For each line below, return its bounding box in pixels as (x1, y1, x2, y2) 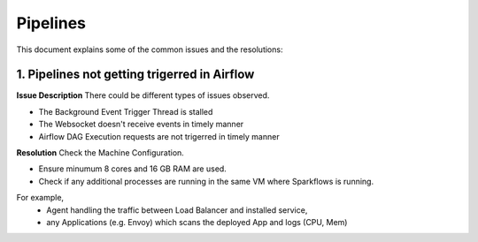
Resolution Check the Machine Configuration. (16, 147, 185, 158)
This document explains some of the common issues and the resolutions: (16, 44, 283, 55)
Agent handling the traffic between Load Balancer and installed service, (46, 204, 308, 216)
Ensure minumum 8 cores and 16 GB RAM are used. (38, 163, 227, 174)
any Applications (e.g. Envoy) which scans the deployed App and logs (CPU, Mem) (46, 216, 348, 227)
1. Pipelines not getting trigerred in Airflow (16, 67, 255, 82)
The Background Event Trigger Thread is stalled (38, 106, 213, 117)
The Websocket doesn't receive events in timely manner (38, 119, 244, 130)
